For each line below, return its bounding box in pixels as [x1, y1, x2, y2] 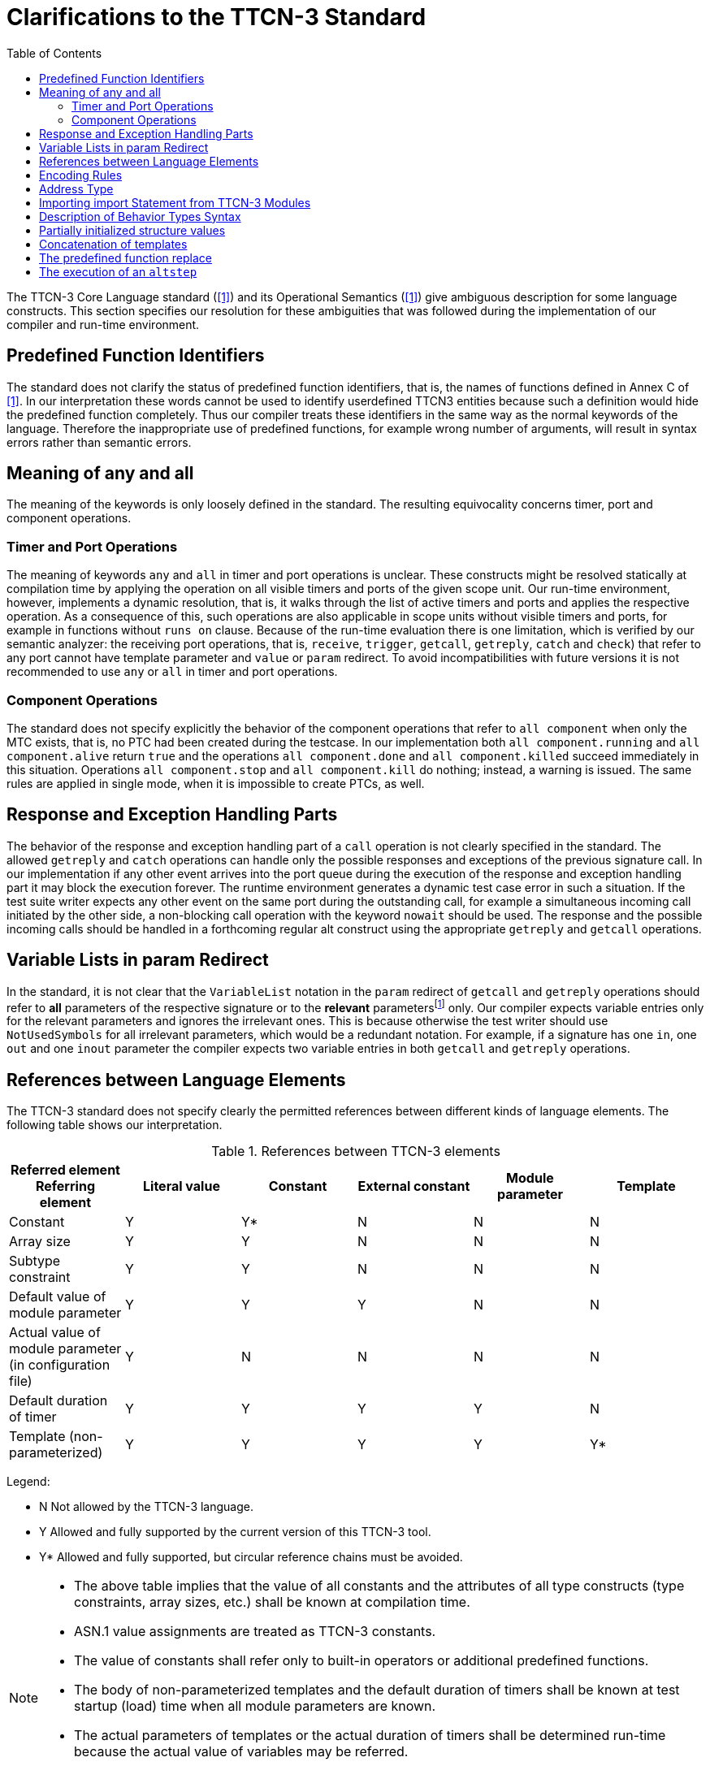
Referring [35, 1178, 95, 1195]
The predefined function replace [39, 250, 212, 265]
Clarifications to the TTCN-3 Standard [6, 3, 426, 31]
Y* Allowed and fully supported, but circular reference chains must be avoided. [39, 1550, 463, 1565]
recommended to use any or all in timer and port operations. [6, 664, 338, 679]
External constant [357, 1178, 470, 1195]
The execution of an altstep [39, 264, 197, 279]
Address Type [39, 181, 114, 196]
